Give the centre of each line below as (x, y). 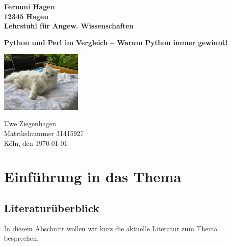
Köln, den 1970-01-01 (36, 143)
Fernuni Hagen (29, 6)
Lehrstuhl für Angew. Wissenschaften (69, 26)
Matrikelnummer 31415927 (44, 133)
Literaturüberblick (52, 207)
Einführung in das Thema (93, 177)
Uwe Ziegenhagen (30, 123)
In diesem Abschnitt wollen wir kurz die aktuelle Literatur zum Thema (111, 228)
